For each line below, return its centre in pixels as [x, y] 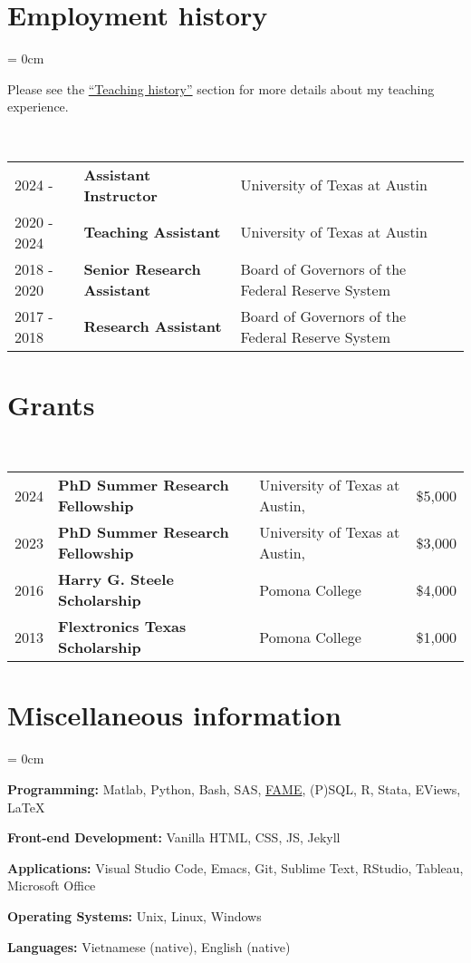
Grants [51, 404]
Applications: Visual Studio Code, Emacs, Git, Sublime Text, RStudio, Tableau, [235, 867]
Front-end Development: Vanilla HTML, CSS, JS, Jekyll [174, 837]
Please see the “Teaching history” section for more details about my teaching [221, 88]
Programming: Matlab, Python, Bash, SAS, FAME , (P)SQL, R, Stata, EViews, [234, 788]
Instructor [120, 195]
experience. [38, 107]
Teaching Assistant [152, 232]
